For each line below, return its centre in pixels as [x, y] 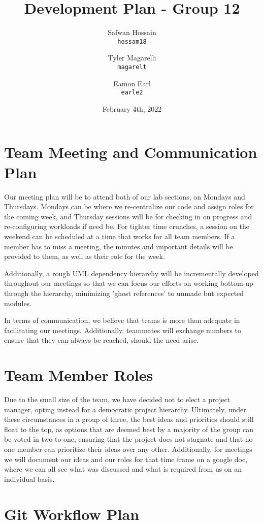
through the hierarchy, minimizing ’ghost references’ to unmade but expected [124, 293]
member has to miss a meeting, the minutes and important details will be [119, 246]
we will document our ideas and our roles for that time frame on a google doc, [126, 459]
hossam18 [132, 41]
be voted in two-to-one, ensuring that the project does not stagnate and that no [128, 439]
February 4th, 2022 [132, 108]
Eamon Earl [132, 83]
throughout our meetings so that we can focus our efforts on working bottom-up [129, 283]
